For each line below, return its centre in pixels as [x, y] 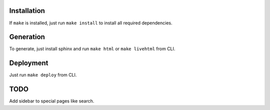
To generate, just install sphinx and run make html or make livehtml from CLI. [92, 49]
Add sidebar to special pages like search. [52, 101]
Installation [27, 11]
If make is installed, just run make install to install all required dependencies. [91, 23]
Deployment [29, 63]
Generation [27, 37]
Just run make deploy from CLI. [43, 75]
